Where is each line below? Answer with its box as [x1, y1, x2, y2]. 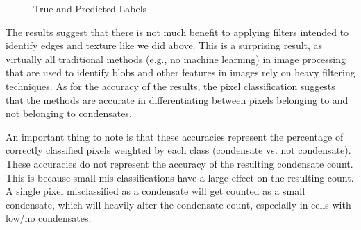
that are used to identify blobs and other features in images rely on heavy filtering [6, 65, 355, 80]
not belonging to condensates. [6, 106, 132, 121]
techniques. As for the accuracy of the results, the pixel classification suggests [6, 78, 335, 93]
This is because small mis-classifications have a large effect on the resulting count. [6, 170, 354, 184]
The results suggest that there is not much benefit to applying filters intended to [6, 24, 349, 39]
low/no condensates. [6, 211, 92, 225]
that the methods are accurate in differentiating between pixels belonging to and [6, 92, 349, 107]
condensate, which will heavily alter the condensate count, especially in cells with [6, 197, 351, 211]
